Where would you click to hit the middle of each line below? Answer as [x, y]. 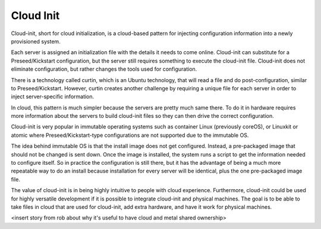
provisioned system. [36, 41]
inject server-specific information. [53, 97]
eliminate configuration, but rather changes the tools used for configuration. [104, 69]
